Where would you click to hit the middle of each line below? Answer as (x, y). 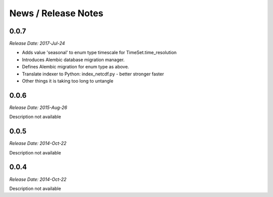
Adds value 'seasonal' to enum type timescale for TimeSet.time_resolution (99, 53)
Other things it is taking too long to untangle (68, 81)
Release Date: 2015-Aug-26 (38, 107)
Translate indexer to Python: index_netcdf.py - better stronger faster (93, 74)
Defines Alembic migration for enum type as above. (76, 67)
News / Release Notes (56, 13)
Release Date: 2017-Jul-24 (37, 44)
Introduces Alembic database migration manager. (73, 60)
